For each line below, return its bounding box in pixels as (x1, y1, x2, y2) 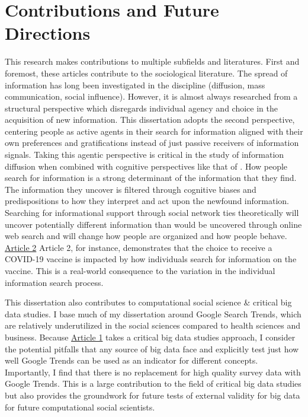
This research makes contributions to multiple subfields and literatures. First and (5, 55, 300, 68)
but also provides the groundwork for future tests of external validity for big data (5, 389, 300, 401)
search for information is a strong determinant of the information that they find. (5, 171, 297, 184)
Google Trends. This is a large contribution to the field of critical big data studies (5, 377, 301, 390)
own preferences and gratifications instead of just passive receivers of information (5, 136, 299, 149)
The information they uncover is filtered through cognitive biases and (5, 183, 256, 195)
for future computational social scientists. (5, 400, 155, 413)
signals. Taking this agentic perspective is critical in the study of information (5, 148, 284, 161)
